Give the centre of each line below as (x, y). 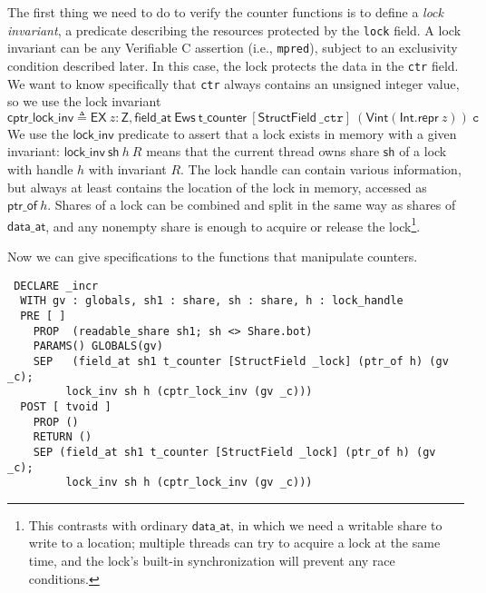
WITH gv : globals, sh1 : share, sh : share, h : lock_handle (212, 301)
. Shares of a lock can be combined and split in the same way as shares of (252, 205)
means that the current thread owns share (263, 151)
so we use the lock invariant (84, 101)
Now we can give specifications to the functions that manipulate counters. (213, 257)
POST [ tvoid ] (66, 406)
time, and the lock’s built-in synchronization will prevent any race (212, 560)
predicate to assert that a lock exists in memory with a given (287, 133)
